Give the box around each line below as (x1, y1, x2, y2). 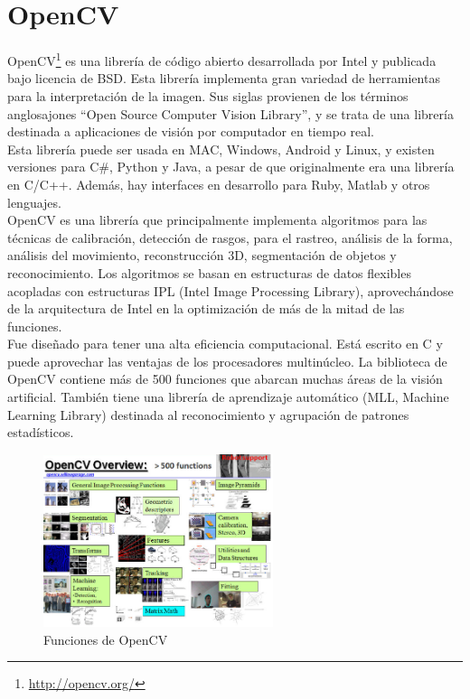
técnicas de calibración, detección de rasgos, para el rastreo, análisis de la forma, (7, 228, 453, 247)
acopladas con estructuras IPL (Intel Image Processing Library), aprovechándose (7, 281, 454, 300)
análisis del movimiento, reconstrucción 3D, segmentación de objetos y (7, 246, 397, 265)
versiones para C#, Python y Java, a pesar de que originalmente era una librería (7, 157, 455, 176)
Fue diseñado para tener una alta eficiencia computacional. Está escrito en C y (7, 334, 443, 353)
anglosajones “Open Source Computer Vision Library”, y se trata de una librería (7, 104, 454, 123)
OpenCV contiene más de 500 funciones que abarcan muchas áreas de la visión (7, 369, 443, 388)
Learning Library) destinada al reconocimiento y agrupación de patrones (7, 405, 409, 424)
